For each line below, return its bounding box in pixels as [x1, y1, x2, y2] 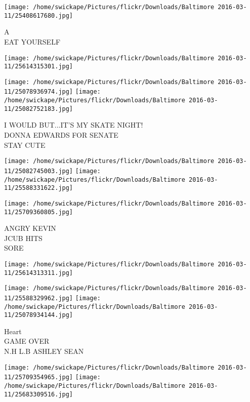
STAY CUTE [4, 139, 46, 150]
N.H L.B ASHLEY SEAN [4, 346, 84, 356]
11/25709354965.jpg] [4, 374, 73, 381]
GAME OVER [4, 336, 50, 346]
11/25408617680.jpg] [4, 12, 73, 19]
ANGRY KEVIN [4, 223, 56, 233]
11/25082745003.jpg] [4, 167, 73, 175]
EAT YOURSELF [4, 36, 61, 47]
